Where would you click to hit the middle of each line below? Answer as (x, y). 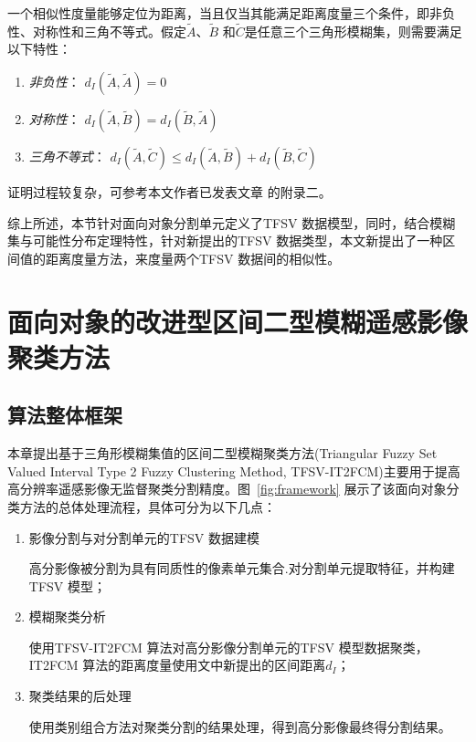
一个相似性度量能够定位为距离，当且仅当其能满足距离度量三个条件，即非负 (231, 13)
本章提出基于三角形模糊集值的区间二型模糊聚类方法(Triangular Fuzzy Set (222, 453)
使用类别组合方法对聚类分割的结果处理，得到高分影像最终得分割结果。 (240, 726)
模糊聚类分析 (67, 617)
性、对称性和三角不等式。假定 (97, 31)
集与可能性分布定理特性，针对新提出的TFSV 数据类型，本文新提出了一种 (225, 240)
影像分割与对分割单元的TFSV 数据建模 (144, 537)
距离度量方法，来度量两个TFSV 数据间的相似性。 (193, 258)
